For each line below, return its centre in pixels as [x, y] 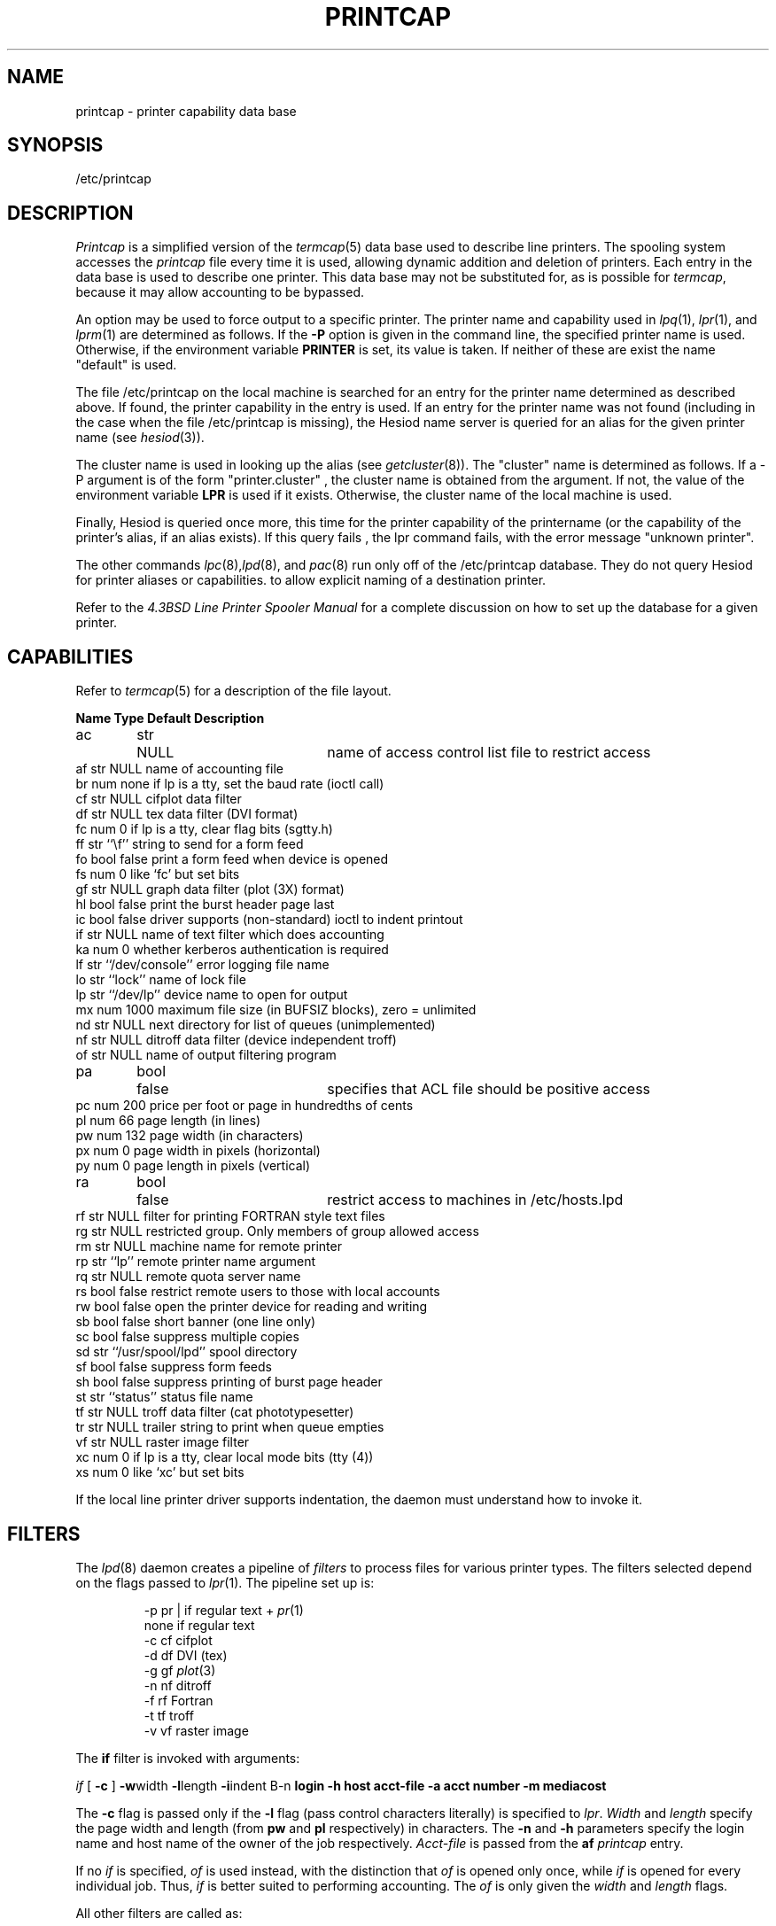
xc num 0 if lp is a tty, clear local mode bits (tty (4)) [225, 1457]
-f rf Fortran [178, 1700]
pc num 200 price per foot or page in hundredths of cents [244, 1106]
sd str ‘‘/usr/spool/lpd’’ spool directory [186, 1352]
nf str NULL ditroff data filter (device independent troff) [236, 1040]
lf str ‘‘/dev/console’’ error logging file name [202, 965]
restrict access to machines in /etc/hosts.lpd [475, 1200]
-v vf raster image [196, 1730]
